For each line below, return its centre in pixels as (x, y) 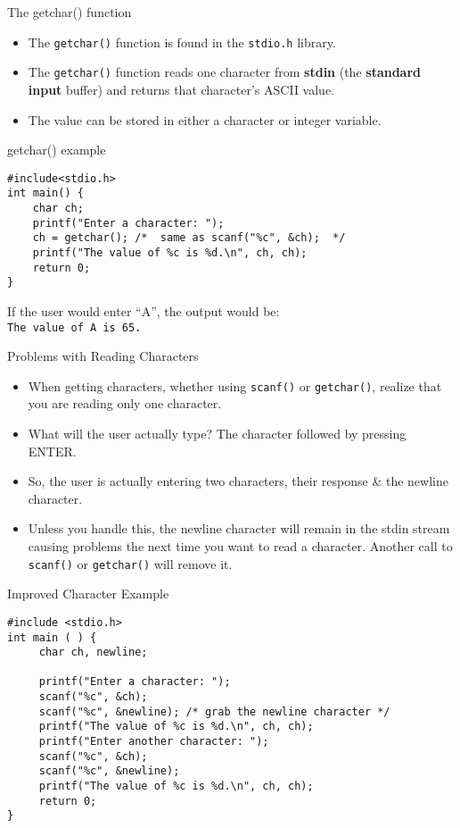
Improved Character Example (88, 594)
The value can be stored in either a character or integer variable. (205, 119)
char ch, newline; (93, 652)
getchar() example (57, 150)
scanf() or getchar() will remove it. (130, 563)
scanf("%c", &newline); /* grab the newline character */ (214, 711)
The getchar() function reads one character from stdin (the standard (225, 72)
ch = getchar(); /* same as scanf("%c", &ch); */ (189, 238)
